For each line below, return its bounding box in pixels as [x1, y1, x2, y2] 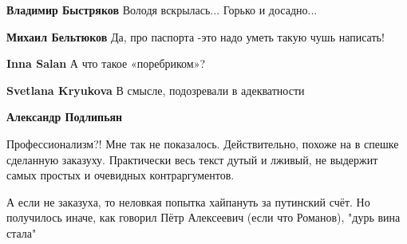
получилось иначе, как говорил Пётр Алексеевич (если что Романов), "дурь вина [6, 209, 401, 226]
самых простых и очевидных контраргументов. [6, 167, 235, 183]
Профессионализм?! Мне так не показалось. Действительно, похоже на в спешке [6, 135, 399, 152]
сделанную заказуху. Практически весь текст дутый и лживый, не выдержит [6, 151, 378, 167]
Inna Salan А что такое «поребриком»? [6, 55, 206, 72]
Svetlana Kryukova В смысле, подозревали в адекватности [6, 81, 305, 98]
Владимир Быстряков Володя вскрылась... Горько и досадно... [6, 2, 318, 18]
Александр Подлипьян [6, 108, 123, 125]
